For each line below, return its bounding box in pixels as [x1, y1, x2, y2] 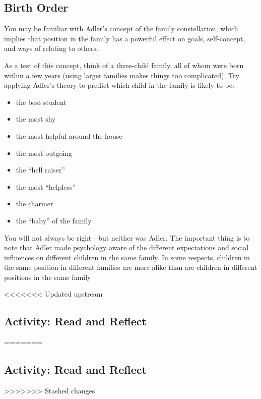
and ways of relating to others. [4, 43, 98, 53]
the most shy [16, 113, 56, 124]
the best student [16, 96, 67, 107]
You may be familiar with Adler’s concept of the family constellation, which [4, 23, 238, 34]
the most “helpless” [16, 181, 76, 192]
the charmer [16, 198, 53, 209]
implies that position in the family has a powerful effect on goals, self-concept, [4, 33, 245, 43]
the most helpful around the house [16, 130, 122, 141]
